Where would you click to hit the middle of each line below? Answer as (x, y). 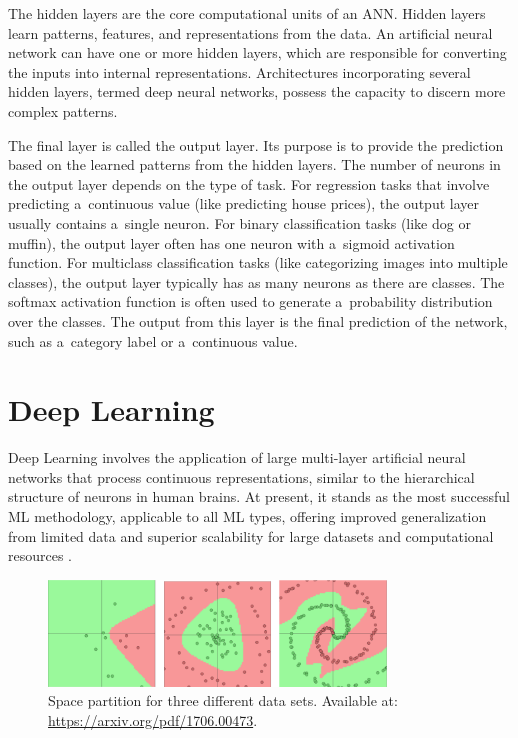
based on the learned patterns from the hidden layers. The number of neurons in (254, 164)
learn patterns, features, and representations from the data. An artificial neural (250, 32)
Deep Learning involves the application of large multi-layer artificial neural (237, 457)
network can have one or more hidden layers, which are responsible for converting (257, 52)
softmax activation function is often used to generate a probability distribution (250, 301)
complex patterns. (63, 110)
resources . (40, 555)
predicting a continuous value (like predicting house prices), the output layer (243, 203)
